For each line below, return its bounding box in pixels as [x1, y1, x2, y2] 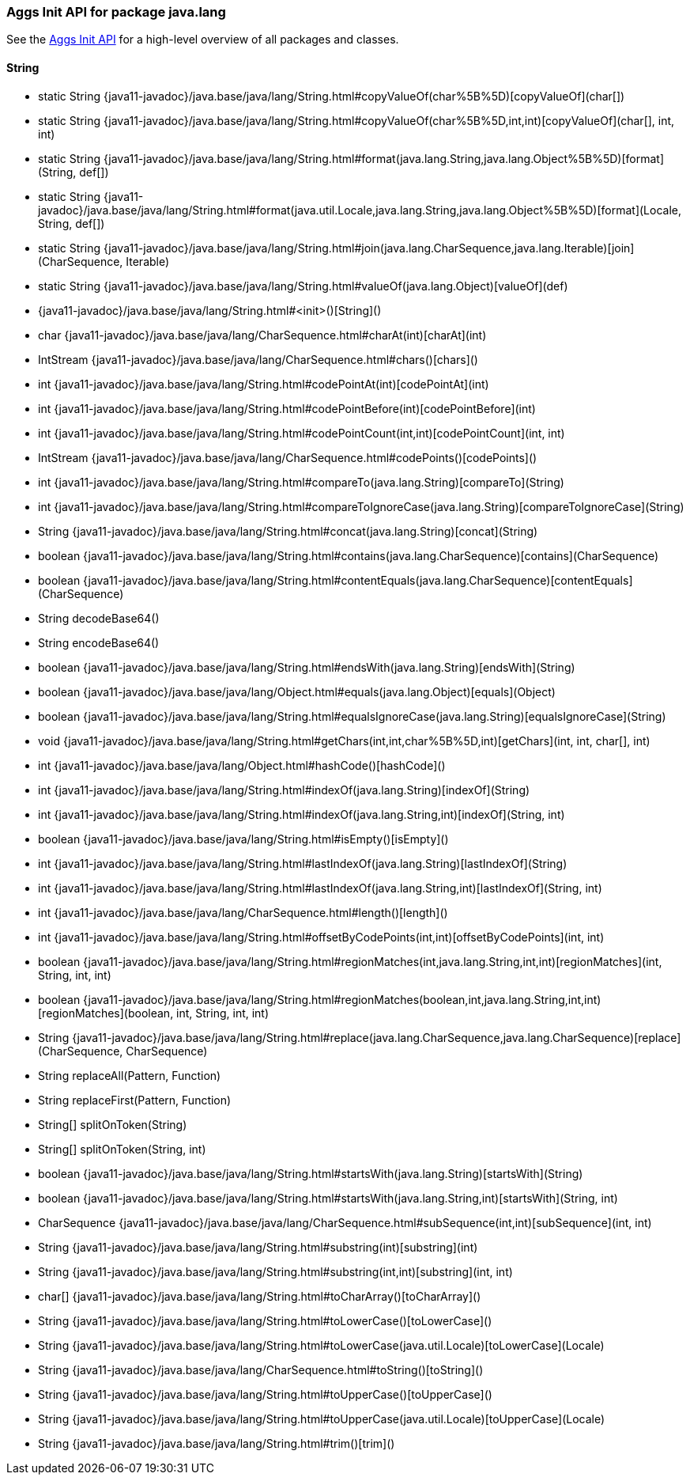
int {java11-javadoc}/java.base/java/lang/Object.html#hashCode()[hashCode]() [38, 758, 446, 772]
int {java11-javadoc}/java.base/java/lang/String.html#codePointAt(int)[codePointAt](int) [38, 377, 489, 391]
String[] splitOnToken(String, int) [38, 1142, 206, 1156]
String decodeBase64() [38, 611, 160, 625]
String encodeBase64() [38, 635, 160, 650]
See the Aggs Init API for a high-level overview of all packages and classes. [6, 32, 399, 47]
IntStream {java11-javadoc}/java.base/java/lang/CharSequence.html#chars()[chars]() [38, 352, 478, 366]
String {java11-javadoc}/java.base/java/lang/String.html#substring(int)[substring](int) [38, 1240, 478, 1254]
